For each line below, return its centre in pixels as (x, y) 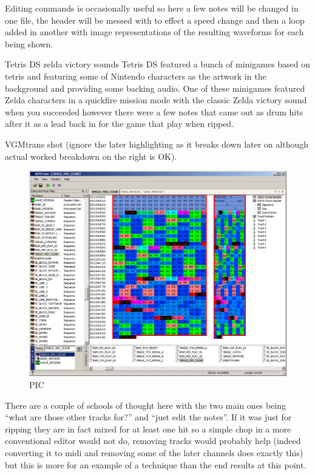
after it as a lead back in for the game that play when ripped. (120, 124)
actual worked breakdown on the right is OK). (91, 156)
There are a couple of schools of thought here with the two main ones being (146, 405)
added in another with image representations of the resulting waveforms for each (154, 32)
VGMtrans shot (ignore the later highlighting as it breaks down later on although (157, 144)
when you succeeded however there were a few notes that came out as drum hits (154, 111)
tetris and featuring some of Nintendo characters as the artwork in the (136, 76)
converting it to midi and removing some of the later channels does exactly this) (154, 452)
